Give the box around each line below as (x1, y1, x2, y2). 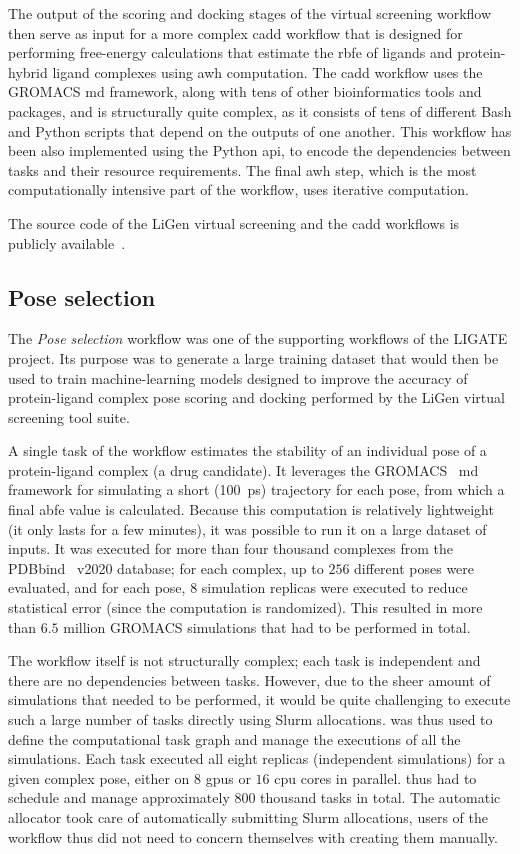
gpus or (205, 767, 251, 788)
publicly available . (8, 232, 126, 253)
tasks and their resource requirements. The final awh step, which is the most (8, 159, 477, 180)
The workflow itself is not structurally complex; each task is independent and (8, 650, 481, 671)
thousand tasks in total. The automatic (260, 787, 501, 808)
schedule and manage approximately (8, 787, 230, 808)
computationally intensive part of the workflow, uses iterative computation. (8, 179, 469, 200)
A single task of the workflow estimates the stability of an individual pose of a (8, 440, 487, 461)
